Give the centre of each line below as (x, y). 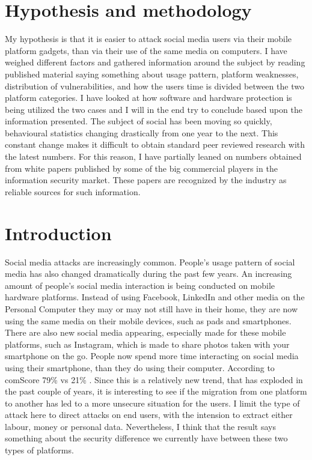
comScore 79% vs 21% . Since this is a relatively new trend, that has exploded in (154, 379)
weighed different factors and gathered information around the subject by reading (155, 62)
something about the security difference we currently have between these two (146, 438)
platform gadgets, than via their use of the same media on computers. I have (146, 50)
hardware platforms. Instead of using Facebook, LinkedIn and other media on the (155, 297)
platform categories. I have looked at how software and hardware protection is (148, 98)
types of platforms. (39, 450)
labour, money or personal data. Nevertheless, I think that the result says (140, 426)
